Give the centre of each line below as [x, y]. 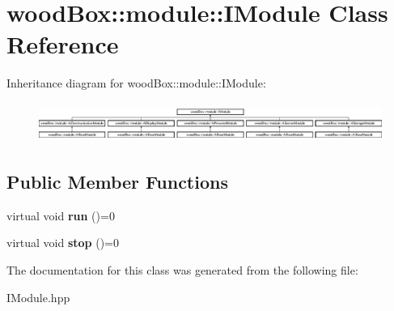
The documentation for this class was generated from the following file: [182, 269]
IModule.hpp [38, 297]
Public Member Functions [117, 181]
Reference [63, 44]
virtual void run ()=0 [61, 215]
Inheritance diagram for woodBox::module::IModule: [136, 83]
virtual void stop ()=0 [63, 243]
